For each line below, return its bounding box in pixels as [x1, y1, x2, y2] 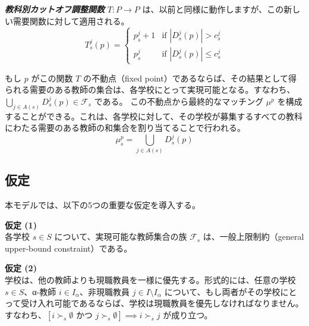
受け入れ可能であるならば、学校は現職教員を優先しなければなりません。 [21, 297, 304, 309]
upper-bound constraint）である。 [5, 242, 133, 254]
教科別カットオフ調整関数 [5, 3, 105, 15]
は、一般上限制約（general [203, 230, 304, 243]
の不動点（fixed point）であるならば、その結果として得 [83, 71, 297, 84]
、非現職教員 [80, 285, 130, 297]
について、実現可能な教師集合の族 [54, 230, 187, 243]
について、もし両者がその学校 [164, 285, 280, 297]
